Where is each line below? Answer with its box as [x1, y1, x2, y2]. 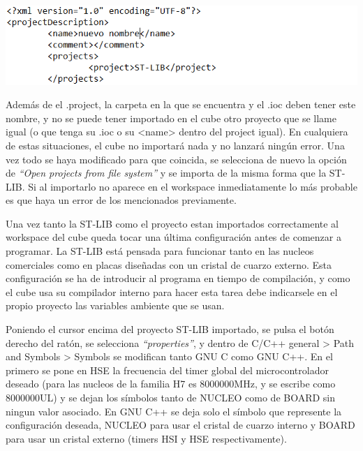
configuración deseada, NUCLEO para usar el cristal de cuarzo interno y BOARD [6, 417, 355, 432]
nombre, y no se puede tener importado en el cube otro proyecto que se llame [6, 110, 336, 125]
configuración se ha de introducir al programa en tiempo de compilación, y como [6, 271, 350, 286]
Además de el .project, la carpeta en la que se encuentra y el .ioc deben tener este [6, 97, 356, 112]
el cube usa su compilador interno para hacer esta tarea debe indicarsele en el [6, 284, 338, 299]
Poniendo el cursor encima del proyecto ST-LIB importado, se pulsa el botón [6, 322, 334, 337]
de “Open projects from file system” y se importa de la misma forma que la [6, 165, 327, 180]
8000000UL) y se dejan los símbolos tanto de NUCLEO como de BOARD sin [6, 390, 336, 404]
